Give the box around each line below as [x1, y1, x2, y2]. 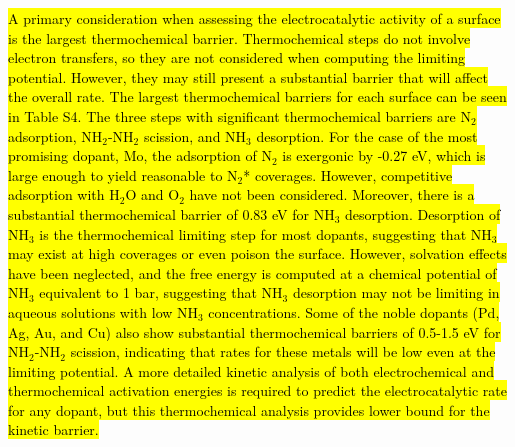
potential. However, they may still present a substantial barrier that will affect [8, 66, 488, 87]
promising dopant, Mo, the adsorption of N [8, 145, 272, 166]
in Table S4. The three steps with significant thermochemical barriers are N [8, 105, 471, 126]
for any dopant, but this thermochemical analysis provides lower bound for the [8, 399, 490, 420]
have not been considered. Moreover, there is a [189, 184, 475, 205]
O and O [125, 184, 180, 205]
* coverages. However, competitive [243, 164, 453, 185]
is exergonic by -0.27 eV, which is [282, 145, 486, 166]
